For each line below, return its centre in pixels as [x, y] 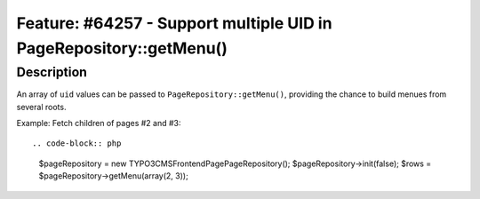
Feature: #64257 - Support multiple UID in [174, 23]
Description [52, 72]
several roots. [41, 107]
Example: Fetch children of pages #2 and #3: [99, 123]
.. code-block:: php [77, 143]
